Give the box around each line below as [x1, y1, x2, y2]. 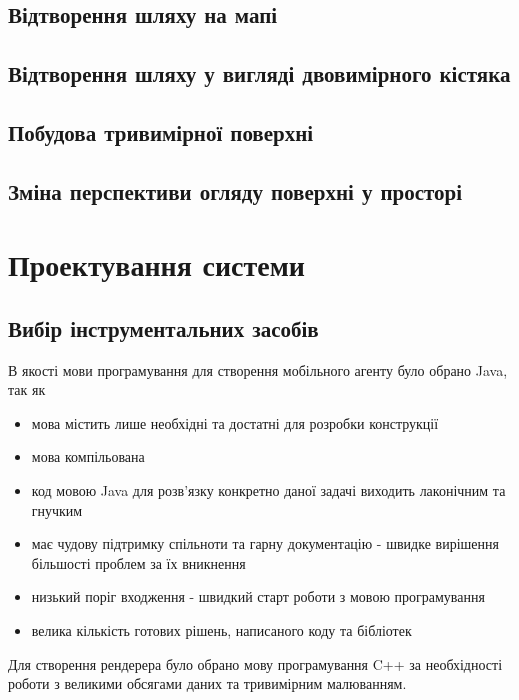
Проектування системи [8, 244, 305, 285]
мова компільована [31, 446, 145, 467]
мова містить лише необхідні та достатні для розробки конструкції [31, 412, 439, 433]
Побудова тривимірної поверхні [8, 116, 314, 147]
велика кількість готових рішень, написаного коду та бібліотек [31, 620, 412, 641]
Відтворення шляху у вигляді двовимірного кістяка [8, 58, 511, 89]
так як [8, 379, 46, 400]
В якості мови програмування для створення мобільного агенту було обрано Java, [8, 359, 508, 380]
